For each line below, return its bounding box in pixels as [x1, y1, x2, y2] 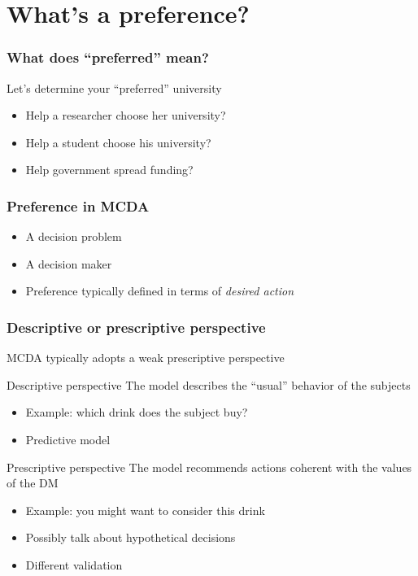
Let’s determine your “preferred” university [7, 79, 222, 96]
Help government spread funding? [25, 161, 194, 178]
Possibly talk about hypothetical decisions [25, 529, 236, 546]
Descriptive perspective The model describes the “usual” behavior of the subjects [7, 376, 411, 393]
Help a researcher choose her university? [25, 107, 226, 124]
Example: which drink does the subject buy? [25, 404, 248, 421]
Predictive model [25, 430, 111, 447]
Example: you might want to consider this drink [25, 501, 265, 518]
